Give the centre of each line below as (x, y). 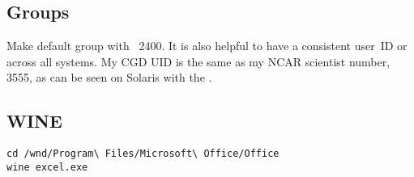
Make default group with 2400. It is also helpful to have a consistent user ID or (207, 46)
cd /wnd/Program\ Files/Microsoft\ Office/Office (143, 154)
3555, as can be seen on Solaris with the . (109, 77)
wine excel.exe (47, 167)
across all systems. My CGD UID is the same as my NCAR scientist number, (198, 61)
